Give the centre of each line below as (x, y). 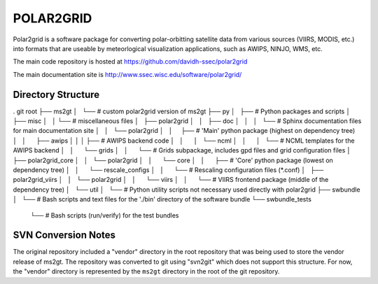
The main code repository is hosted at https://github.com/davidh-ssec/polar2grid (130, 62)
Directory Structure (56, 94)
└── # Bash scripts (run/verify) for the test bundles (105, 215)
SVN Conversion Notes (64, 235)
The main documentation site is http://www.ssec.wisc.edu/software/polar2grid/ (127, 74)
